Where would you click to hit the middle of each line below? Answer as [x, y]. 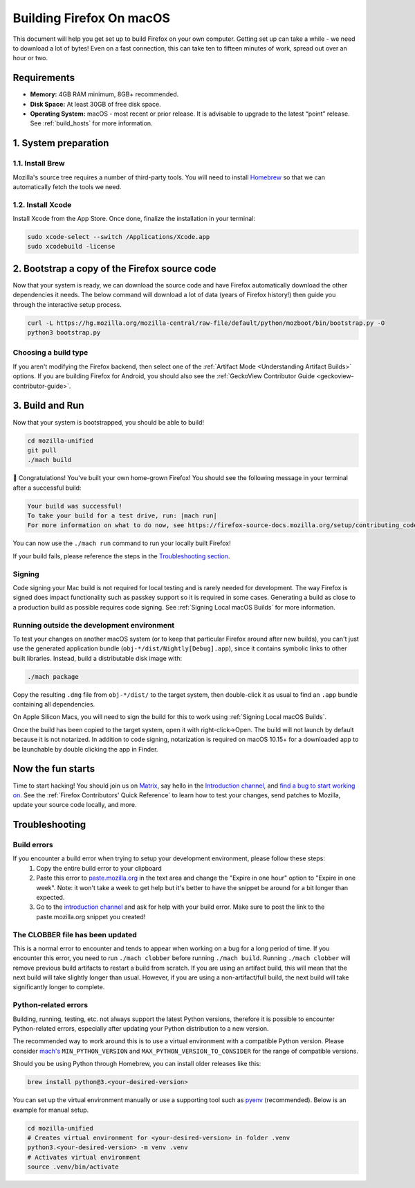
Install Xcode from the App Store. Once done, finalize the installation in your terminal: [134, 219]
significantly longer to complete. [59, 987]
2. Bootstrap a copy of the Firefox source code [114, 268]
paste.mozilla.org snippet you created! [91, 916]
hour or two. [30, 58]
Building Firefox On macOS [92, 18]
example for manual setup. [51, 1110]
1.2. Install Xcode [42, 204]
